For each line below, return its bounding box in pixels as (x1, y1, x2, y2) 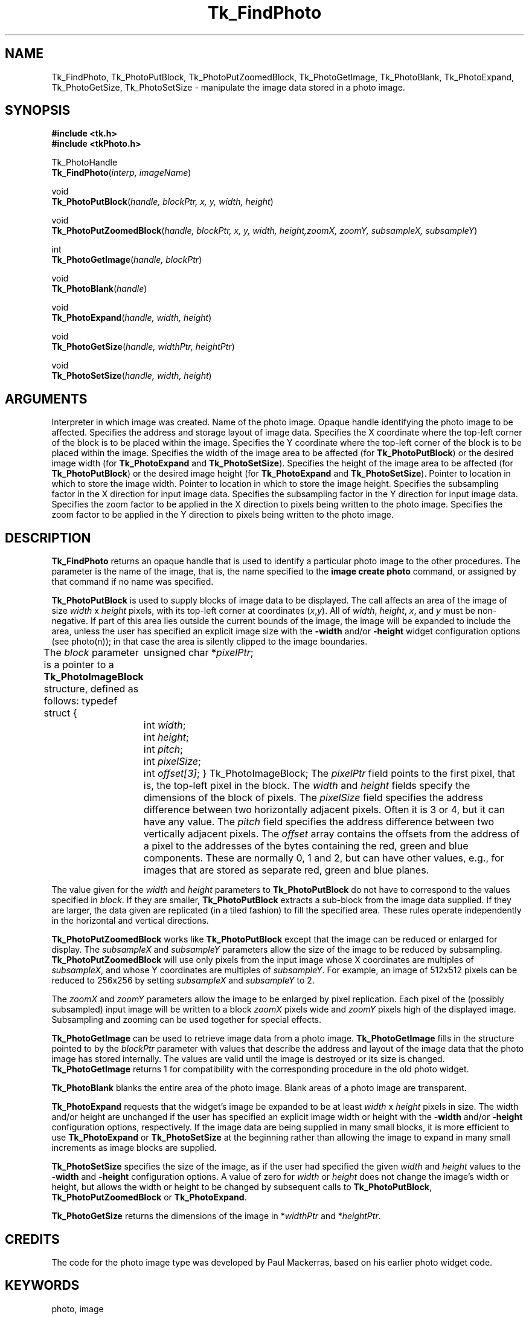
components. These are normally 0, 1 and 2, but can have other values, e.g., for (143, 852, 504, 865)
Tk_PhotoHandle (51, 157, 118, 168)
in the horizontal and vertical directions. (51, 915, 209, 926)
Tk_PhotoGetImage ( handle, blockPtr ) (51, 254, 202, 265)
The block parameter (43, 646, 139, 659)
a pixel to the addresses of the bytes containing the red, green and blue (143, 840, 469, 852)
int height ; (143, 731, 189, 744)
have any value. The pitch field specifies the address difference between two (143, 816, 495, 828)
